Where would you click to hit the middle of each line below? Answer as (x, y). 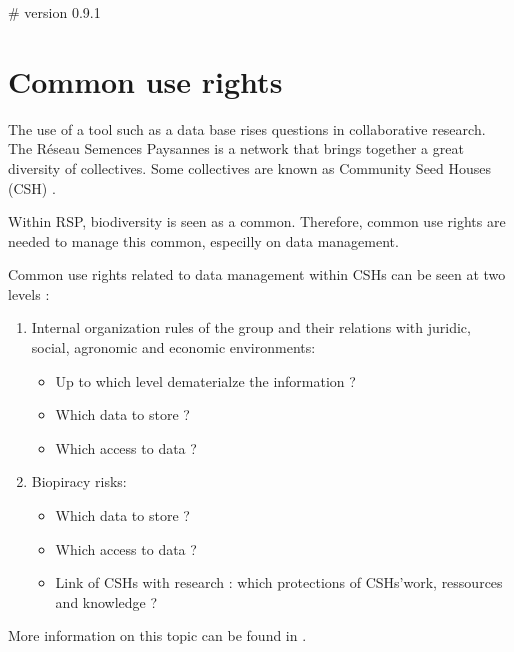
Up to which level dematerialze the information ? (205, 380)
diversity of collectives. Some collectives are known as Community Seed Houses (250, 167)
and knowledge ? (106, 601)
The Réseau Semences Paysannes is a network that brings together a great (236, 148)
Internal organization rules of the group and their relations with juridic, (251, 327)
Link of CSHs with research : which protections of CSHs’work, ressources (279, 582)
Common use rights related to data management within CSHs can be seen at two (257, 274)
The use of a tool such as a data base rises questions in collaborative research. (247, 128)
